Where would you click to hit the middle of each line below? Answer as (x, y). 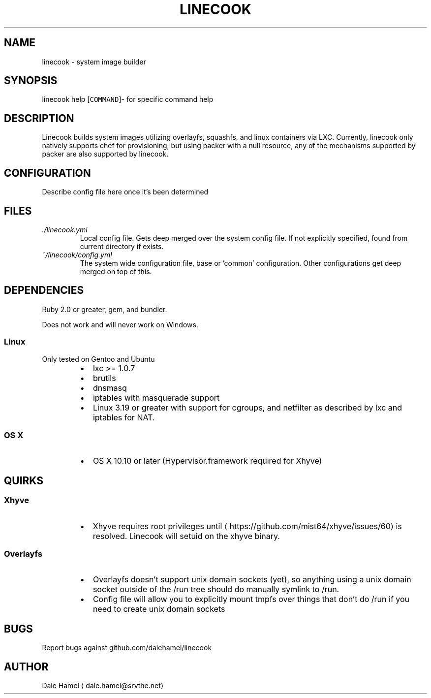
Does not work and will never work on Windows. (120, 324)
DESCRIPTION (39, 118)
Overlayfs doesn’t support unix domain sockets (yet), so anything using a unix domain (252, 580)
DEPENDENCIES (44, 290)
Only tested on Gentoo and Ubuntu (98, 359)
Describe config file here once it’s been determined (125, 192)
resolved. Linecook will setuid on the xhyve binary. (186, 536)
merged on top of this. (116, 271)
